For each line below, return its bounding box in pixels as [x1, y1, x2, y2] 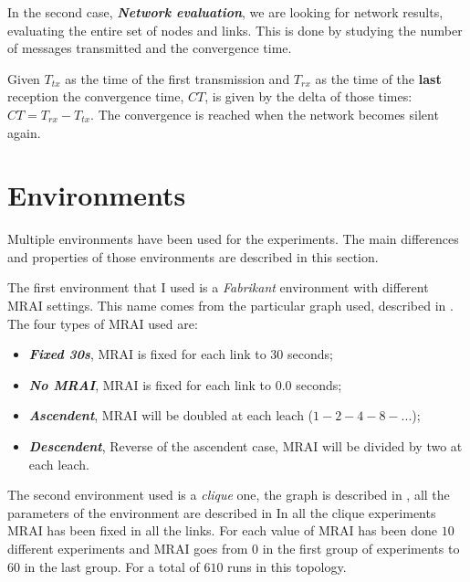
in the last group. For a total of [24, 556, 200, 576]
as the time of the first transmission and [65, 69, 290, 88]
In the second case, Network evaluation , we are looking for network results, [7, 3, 444, 21]
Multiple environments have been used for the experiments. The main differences [7, 229, 459, 249]
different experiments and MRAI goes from [7, 539, 248, 557]
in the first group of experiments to [262, 539, 460, 557]
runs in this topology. [227, 556, 347, 576]
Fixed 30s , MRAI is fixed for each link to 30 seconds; [28, 344, 333, 364]
